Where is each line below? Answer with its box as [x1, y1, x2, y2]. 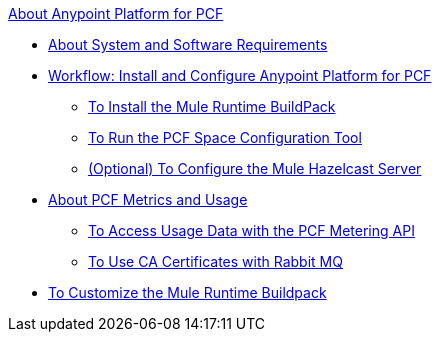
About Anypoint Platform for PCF [8, 5, 224, 22]
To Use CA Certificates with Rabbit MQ [88, 253, 343, 270]
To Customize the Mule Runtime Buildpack [48, 284, 327, 301]
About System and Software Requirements [48, 36, 328, 53]
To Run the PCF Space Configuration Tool [88, 129, 362, 146]
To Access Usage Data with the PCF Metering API [88, 222, 415, 239]
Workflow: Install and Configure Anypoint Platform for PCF [48, 67, 432, 84]
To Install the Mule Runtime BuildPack [88, 98, 336, 115]
